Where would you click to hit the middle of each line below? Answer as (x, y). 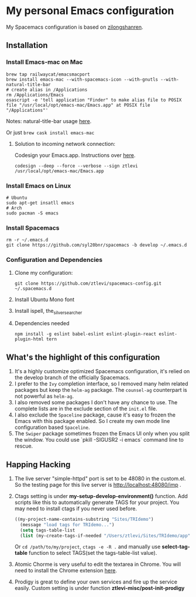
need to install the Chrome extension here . (66, 571)
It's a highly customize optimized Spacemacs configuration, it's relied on (102, 371)
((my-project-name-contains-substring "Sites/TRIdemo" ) (84, 519)
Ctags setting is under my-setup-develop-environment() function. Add (101, 496)
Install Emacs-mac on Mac (44, 62)
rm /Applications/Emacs (35, 95)
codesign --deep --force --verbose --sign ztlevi (76, 166)
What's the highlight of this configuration (83, 357)
